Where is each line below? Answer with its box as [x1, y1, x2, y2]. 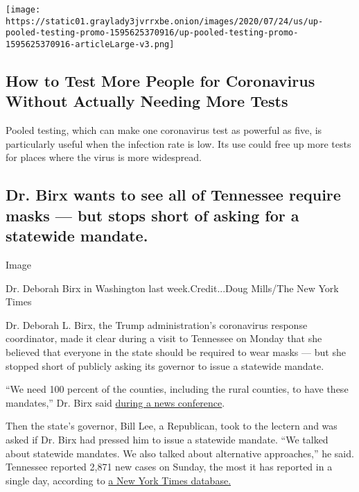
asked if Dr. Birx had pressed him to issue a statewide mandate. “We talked [6, 432, 329, 446]
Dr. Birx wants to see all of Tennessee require [6, 184, 341, 205]
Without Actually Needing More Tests [6, 90, 288, 112]
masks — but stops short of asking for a [6, 204, 299, 226]
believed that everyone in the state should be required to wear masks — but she [6, 344, 346, 359]
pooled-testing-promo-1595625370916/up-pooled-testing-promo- [6, 28, 299, 38]
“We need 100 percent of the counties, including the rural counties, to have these [6, 382, 349, 396]
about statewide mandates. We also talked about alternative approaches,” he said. [6, 446, 354, 460]
